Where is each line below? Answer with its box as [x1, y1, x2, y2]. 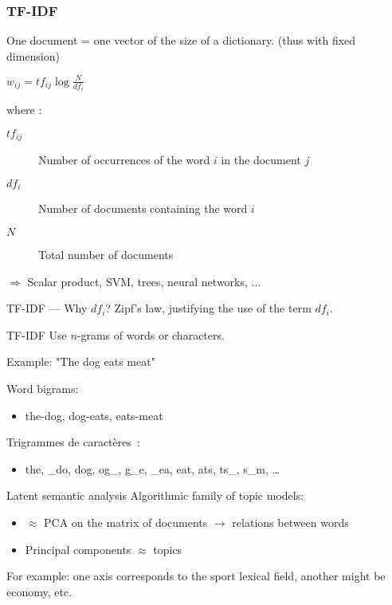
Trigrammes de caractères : [6, 434, 140, 450]
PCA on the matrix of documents [44, 514, 208, 531]
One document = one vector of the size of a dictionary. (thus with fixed [6, 32, 356, 49]
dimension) [6, 47, 60, 64]
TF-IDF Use [6, 326, 67, 343]
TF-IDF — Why [6, 300, 88, 316]
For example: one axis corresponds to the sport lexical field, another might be [6, 568, 386, 584]
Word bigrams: [6, 380, 79, 397]
